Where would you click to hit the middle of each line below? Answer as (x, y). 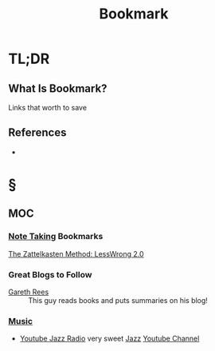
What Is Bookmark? (58, 88)
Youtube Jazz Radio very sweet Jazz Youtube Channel (109, 339)
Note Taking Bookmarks (56, 237)
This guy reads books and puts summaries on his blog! (118, 300)
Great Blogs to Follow (50, 274)
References (37, 133)
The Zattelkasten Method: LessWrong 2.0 (76, 253)
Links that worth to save (48, 108)
